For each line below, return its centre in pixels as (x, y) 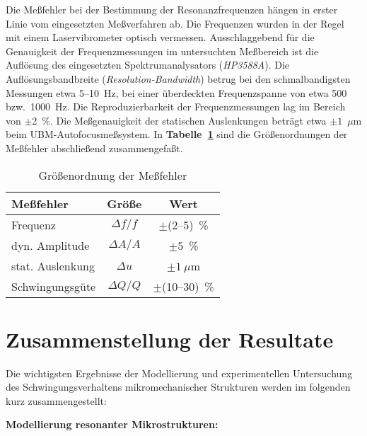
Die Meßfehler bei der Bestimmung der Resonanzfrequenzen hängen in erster (172, 9)
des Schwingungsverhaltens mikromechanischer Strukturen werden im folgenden (178, 387)
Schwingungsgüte (54, 286)
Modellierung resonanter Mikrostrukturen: (112, 424)
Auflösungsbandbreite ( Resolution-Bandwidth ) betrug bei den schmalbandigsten (178, 78)
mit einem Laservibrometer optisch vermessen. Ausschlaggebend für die (160, 37)
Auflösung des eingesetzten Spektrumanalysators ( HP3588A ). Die (148, 65)
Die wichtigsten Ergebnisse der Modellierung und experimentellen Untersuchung (179, 373)
